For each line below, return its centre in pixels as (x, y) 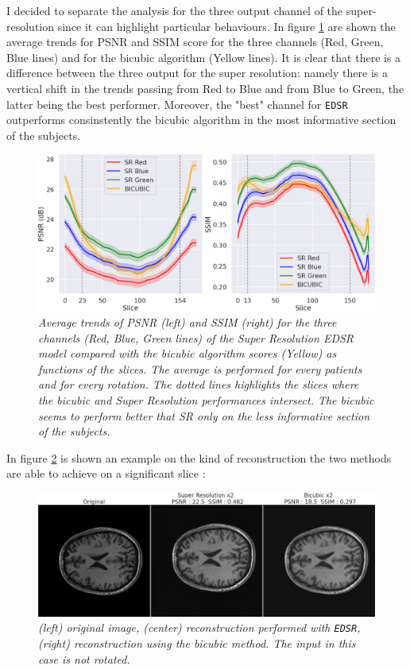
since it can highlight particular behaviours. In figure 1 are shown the (226, 26)
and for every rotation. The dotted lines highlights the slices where (199, 384)
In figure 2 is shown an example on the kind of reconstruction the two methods (199, 457)
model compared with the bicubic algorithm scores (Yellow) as (188, 353)
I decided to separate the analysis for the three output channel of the (175, 10)
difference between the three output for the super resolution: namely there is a (197, 73)
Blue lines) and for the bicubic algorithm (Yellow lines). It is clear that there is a (204, 57)
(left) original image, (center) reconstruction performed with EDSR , (199, 627)
